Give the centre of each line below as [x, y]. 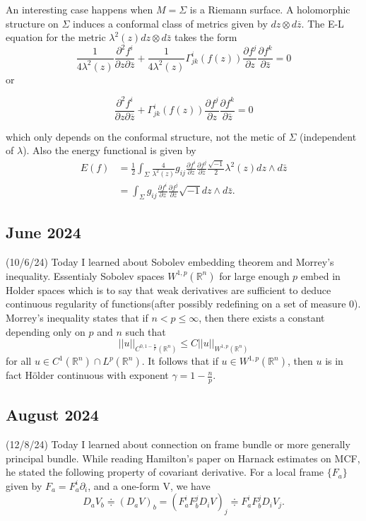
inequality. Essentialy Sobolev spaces [85, 275]
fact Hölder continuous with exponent [87, 375]
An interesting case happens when [79, 9]
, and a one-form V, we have [149, 485]
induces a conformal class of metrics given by [170, 23]
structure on [32, 23]
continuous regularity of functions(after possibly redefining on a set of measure [176, 304]
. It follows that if [180, 361]
